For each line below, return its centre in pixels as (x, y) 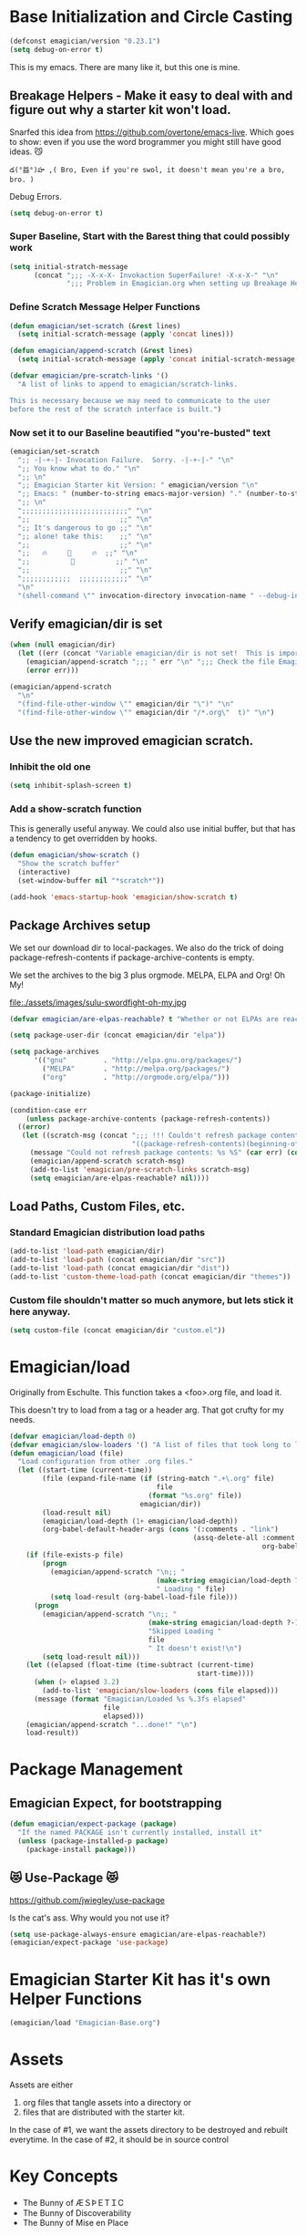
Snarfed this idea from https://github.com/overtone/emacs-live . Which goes (152, 132)
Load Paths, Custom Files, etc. (97, 1206)
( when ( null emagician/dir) (63, 645)
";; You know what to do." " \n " (79, 468)
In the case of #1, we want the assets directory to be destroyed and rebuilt (149, 2130)
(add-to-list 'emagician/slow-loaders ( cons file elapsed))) (161, 1691)
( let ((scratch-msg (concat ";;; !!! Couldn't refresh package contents (162, 1136)
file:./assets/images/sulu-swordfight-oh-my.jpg (98, 1002)
